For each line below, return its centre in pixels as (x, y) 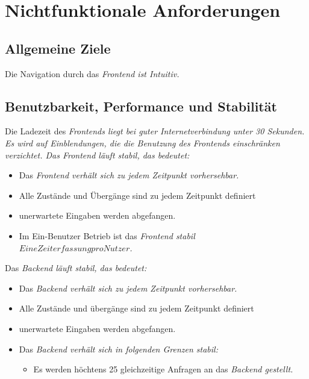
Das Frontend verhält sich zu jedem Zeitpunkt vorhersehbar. (129, 175)
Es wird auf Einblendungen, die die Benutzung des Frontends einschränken (142, 143)
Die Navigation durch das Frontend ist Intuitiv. (92, 73)
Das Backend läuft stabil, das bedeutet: (76, 268)
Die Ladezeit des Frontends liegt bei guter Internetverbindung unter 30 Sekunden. (155, 131)
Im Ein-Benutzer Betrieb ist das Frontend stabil (107, 235)
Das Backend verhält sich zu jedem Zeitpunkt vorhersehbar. (128, 288)
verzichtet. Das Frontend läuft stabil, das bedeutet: (97, 155)
